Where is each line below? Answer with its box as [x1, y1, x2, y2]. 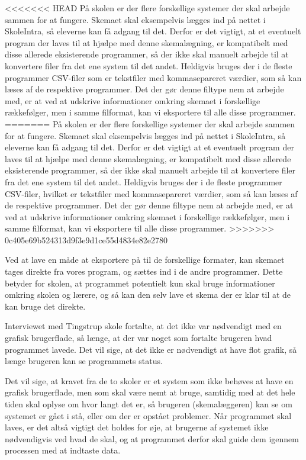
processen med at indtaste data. [5, 444, 121, 456]
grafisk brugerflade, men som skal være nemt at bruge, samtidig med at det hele [5, 386, 295, 398]
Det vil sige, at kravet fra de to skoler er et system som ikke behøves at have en [5, 374, 294, 387]
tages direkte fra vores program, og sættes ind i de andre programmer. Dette [5, 265, 283, 278]
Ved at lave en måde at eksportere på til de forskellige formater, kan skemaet [5, 253, 285, 266]
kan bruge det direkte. [5, 300, 86, 312]
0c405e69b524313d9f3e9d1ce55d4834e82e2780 [5, 233, 168, 246]
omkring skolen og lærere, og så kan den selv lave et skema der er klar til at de [5, 288, 291, 301]
